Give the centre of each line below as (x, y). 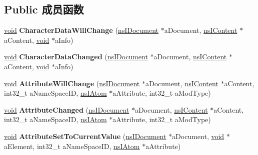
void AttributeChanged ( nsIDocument (67, 109)
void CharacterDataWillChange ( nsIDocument (81, 30)
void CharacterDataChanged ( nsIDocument (76, 57)
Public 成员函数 (44, 9)
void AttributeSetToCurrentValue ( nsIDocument (85, 136)
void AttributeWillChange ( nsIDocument (72, 83)
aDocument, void (198, 136)
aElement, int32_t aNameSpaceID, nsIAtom (72, 146)
